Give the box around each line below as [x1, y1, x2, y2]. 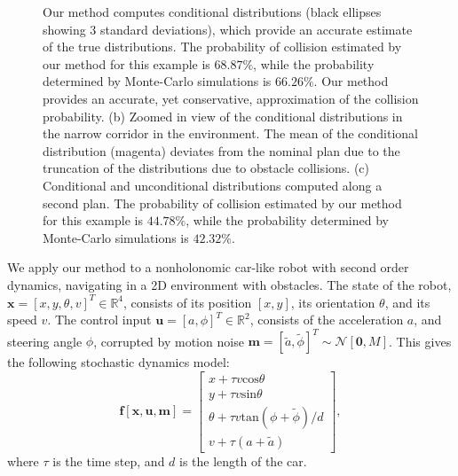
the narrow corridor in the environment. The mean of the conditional [43, 124, 418, 143]
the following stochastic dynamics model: [7, 353, 230, 371]
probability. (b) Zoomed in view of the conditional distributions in [43, 106, 403, 125]
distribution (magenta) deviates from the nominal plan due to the [43, 141, 400, 160]
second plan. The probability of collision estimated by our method [43, 193, 402, 212]
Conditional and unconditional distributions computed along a [43, 176, 383, 194]
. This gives [389, 332, 452, 350]
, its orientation [290, 293, 375, 311]
